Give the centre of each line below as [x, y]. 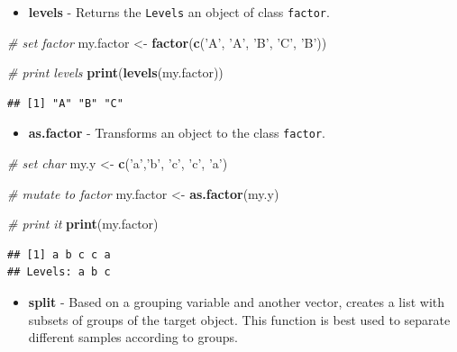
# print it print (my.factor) [83, 224]
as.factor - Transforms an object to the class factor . [177, 133]
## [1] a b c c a [59, 254]
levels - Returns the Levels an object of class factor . [179, 12]
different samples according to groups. [133, 337]
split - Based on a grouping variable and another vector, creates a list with [237, 302]
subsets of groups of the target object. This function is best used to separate [239, 319]
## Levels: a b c [59, 272]
